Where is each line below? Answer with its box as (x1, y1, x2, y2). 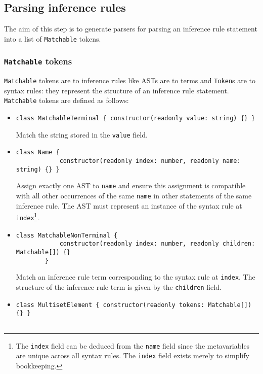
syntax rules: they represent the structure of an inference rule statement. (4, 85, 229, 95)
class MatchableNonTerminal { (16, 231, 118, 239)
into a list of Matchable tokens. (4, 33, 101, 44)
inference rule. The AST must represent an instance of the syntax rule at (16, 200, 242, 211)
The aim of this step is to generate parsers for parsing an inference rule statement (4, 23, 257, 34)
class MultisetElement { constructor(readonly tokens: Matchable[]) (16, 301, 252, 309)
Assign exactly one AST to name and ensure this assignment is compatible (16, 180, 246, 191)
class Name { (16, 149, 60, 156)
